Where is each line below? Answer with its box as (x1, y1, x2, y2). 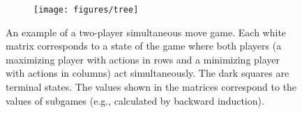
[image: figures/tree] (33, 5, 139, 15)
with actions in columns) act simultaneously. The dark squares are (6, 66, 289, 80)
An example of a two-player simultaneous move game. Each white (6, 24, 287, 39)
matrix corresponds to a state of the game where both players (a (6, 38, 282, 53)
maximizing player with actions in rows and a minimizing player (6, 52, 280, 66)
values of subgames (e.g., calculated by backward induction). (6, 93, 264, 107)
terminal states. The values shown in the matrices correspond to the (6, 80, 297, 94)
